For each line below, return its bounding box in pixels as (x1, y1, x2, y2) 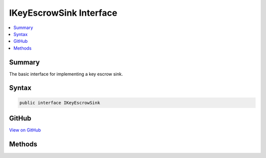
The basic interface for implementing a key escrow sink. (9, 71, 123, 77)
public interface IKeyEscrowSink (19, 100, 100, 105)
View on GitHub (9, 127, 41, 133)
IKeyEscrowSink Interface (9, 7, 118, 18)
